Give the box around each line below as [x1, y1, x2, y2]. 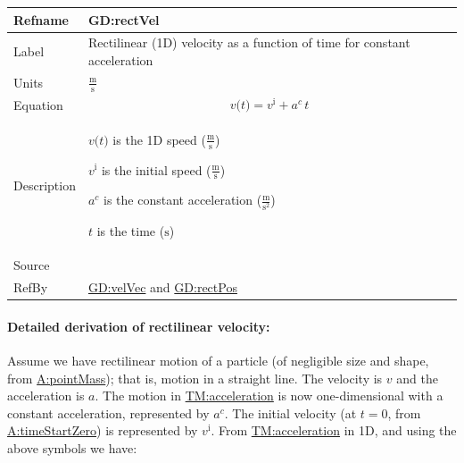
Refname [13, 10, 69, 29]
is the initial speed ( [101, 160, 211, 179]
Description [13, 175, 76, 194]
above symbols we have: [7, 439, 137, 458]
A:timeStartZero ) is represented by [7, 421, 198, 440]
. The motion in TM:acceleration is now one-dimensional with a [95, 386, 443, 405]
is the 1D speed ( [112, 130, 206, 148]
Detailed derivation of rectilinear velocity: [7, 316, 270, 335]
